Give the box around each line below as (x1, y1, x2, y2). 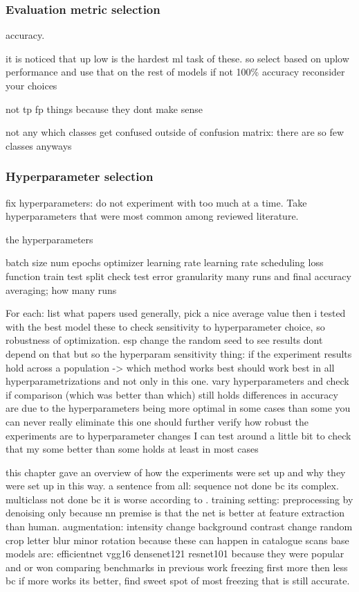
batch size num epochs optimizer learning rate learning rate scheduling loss (6, 255, 324, 270)
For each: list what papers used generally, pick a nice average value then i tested (6, 306, 346, 320)
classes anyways (6, 138, 72, 153)
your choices (6, 78, 57, 92)
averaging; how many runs (6, 282, 117, 297)
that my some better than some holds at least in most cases (6, 442, 259, 456)
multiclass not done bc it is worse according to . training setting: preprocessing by (6, 491, 353, 506)
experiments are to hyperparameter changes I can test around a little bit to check (6, 428, 351, 442)
